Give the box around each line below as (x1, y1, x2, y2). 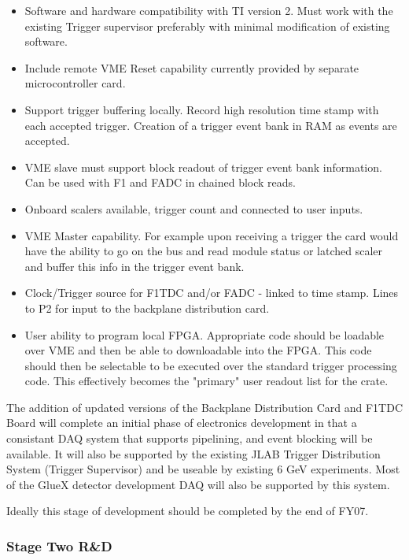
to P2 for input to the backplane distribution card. (24, 299, 270, 316)
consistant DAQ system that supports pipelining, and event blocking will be (6, 430, 373, 447)
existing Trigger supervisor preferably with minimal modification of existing (24, 17, 390, 34)
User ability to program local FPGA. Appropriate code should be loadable (24, 326, 385, 343)
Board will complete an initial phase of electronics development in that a (6, 414, 357, 431)
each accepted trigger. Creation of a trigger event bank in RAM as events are (24, 117, 397, 133)
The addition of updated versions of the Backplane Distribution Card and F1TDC (6, 399, 403, 415)
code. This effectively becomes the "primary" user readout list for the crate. (24, 373, 389, 389)
